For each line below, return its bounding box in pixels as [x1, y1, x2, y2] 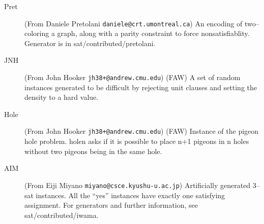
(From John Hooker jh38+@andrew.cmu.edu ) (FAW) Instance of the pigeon [24, 126, 259, 136]
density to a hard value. [24, 92, 99, 102]
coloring [24, 28, 49, 39]
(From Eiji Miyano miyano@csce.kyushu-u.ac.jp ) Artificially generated [24, 179, 251, 190]
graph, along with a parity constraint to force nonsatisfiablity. [57, 28, 250, 39]
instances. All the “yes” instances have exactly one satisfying [36, 190, 225, 200]
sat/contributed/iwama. [24, 209, 99, 220]
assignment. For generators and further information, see [24, 200, 198, 210]
